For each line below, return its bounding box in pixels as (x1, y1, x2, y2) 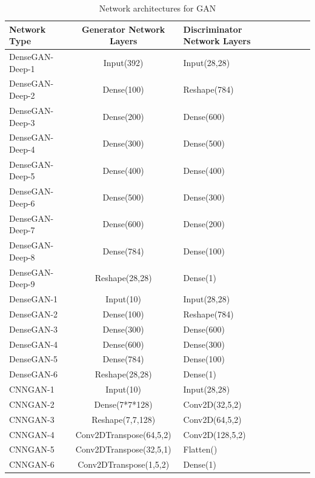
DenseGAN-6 (9, 368, 58, 380)
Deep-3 (9, 116, 35, 128)
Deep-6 (9, 196, 35, 209)
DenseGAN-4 (9, 337, 58, 350)
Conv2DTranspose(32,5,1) (75, 443, 171, 456)
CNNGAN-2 (9, 397, 55, 410)
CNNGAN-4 (9, 428, 55, 440)
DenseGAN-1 (9, 292, 58, 305)
